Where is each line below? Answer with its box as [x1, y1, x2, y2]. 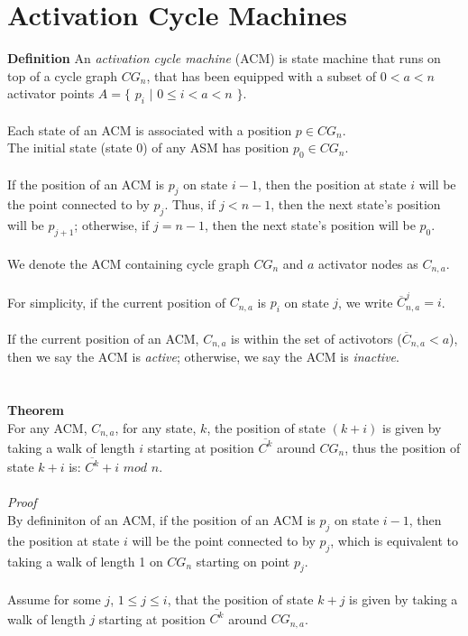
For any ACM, [7, 418, 87, 437]
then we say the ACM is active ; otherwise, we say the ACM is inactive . [7, 347, 399, 366]
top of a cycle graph [7, 66, 118, 85]
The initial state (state [7, 138, 133, 157]
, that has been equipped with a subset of [146, 66, 377, 85]
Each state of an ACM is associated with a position [7, 120, 292, 139]
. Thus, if [164, 195, 216, 214]
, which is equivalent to [330, 530, 458, 549]
